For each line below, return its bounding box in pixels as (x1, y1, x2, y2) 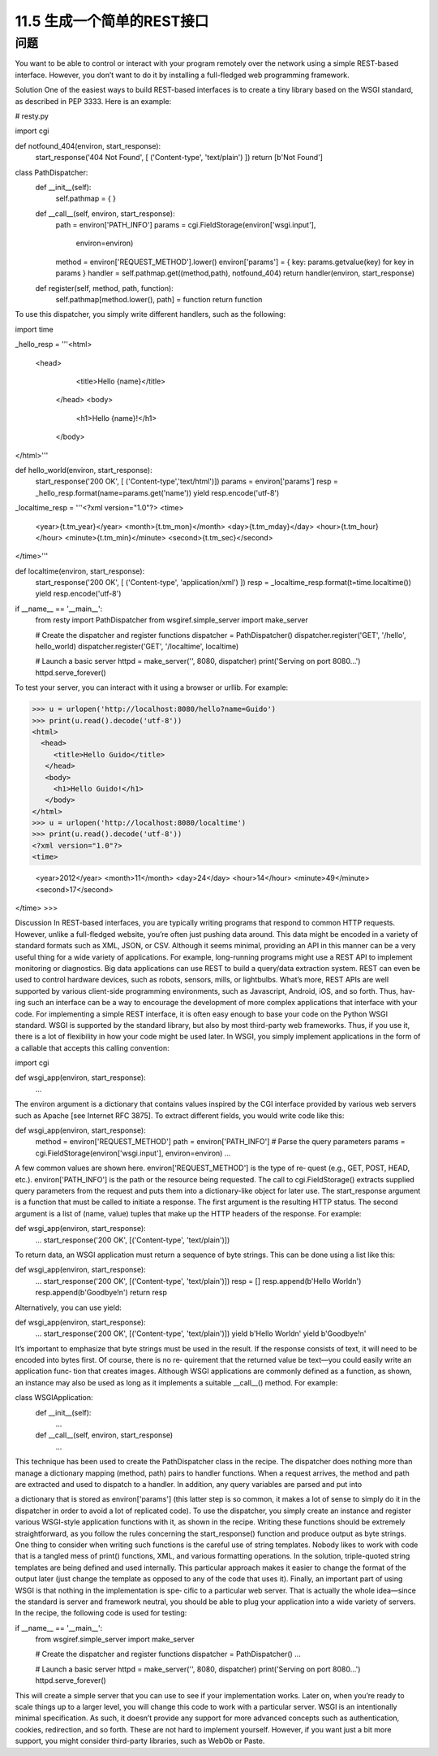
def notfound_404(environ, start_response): (15, 141, 161, 150)
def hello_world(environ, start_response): (15, 465, 153, 475)
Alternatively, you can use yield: (15, 1303, 122, 1312)
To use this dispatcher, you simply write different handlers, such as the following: (15, 310, 286, 319)
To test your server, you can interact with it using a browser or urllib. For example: (15, 683, 289, 692)
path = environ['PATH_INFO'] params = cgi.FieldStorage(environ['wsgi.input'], (55, 220, 316, 230)
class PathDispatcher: (15, 167, 88, 177)
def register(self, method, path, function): (35, 283, 174, 293)
